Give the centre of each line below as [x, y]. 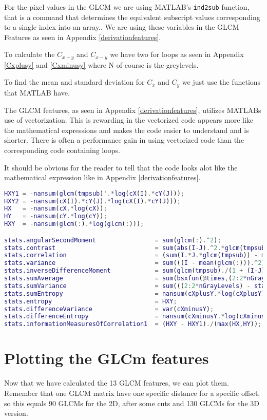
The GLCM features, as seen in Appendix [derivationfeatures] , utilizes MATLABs [133, 110]
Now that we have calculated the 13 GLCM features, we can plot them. [117, 383]
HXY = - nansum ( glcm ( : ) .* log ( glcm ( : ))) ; [74, 224]
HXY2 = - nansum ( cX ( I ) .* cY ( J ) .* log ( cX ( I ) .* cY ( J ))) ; [92, 201]
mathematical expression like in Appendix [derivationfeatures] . [102, 177]
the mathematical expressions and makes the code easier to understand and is [127, 130]
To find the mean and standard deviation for [74, 82]
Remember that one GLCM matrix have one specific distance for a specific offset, [132, 393]
